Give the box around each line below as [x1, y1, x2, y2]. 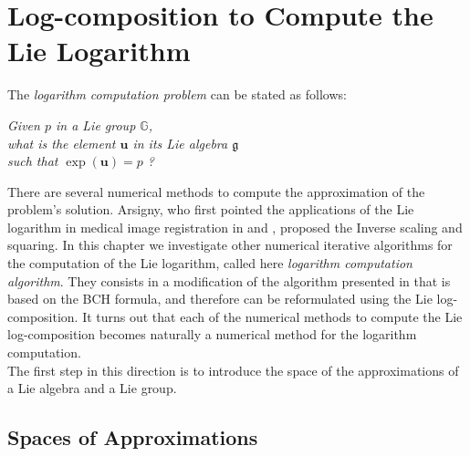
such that [7, 151, 58, 171]
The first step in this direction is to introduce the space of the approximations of [7, 360, 459, 379]
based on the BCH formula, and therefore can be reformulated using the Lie [7, 289, 433, 308]
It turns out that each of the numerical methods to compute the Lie [82, 306, 463, 326]
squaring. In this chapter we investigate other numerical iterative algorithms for [7, 235, 453, 254]
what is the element [7, 133, 116, 152]
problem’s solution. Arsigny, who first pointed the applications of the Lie [7, 200, 414, 219]
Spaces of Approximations [7, 423, 258, 451]
